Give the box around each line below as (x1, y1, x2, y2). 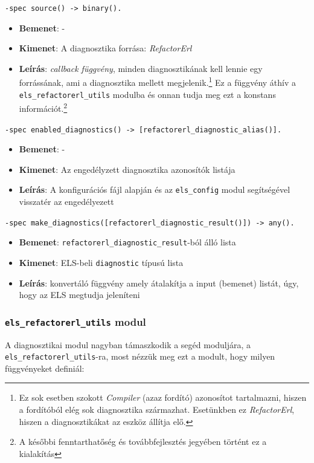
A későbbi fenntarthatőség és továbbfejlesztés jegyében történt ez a (19, 435, 267, 448)
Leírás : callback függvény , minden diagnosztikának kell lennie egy (19, 62, 263, 74)
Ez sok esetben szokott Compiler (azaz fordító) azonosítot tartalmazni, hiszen (19, 391, 307, 404)
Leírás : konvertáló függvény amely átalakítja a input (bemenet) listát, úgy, (19, 276, 299, 289)
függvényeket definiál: (5, 361, 85, 374)
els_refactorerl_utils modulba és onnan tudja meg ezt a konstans (19, 88, 276, 100)
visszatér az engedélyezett (19, 195, 114, 208)
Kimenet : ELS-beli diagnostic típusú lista (19, 256, 184, 268)
